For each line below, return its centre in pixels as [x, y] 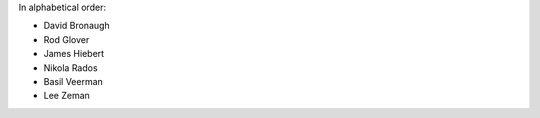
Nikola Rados [71, 67]
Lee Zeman [66, 96]
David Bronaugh [76, 26]
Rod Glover [66, 39]
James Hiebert [74, 54]
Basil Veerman [73, 81]
